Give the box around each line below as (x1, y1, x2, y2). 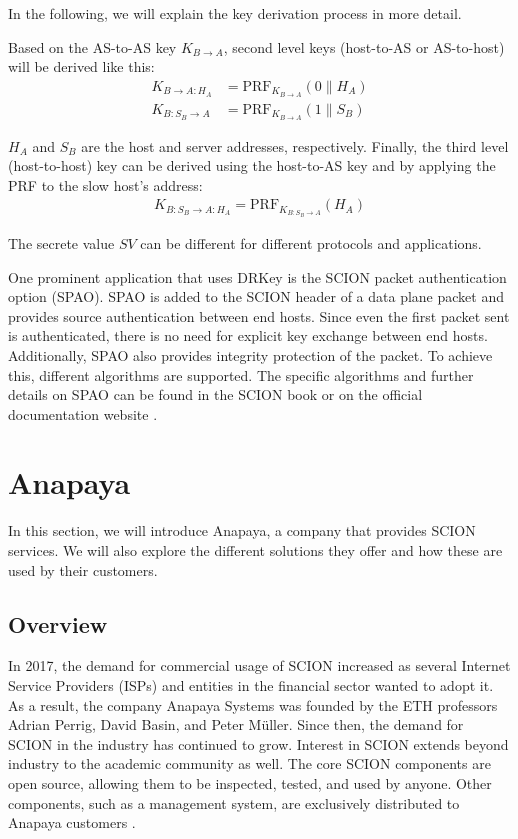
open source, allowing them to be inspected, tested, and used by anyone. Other (8, 772, 492, 793)
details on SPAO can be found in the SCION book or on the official (8, 384, 423, 405)
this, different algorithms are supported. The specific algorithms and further (8, 364, 474, 385)
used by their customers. (8, 559, 158, 580)
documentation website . (8, 403, 158, 424)
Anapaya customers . (8, 812, 136, 833)
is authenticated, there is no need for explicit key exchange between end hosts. (8, 325, 488, 346)
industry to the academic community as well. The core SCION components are (8, 753, 491, 774)
